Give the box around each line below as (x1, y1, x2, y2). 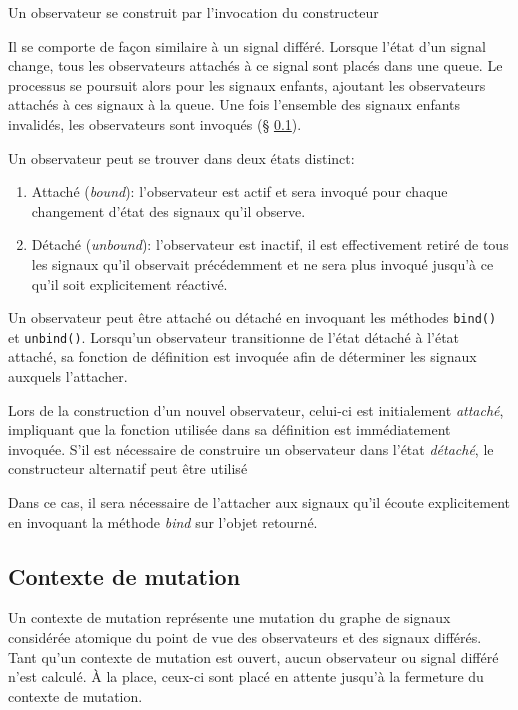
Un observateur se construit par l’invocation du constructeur (8, 2, 379, 22)
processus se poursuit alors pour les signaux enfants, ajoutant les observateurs (8, 74, 486, 95)
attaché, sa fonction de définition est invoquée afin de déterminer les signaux (8, 346, 477, 367)
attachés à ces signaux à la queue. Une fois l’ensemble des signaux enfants (8, 94, 461, 115)
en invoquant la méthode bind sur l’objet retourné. (8, 511, 318, 532)
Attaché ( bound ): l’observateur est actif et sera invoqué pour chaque (31, 181, 448, 202)
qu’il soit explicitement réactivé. (31, 273, 228, 294)
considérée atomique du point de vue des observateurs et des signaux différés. (8, 626, 482, 647)
